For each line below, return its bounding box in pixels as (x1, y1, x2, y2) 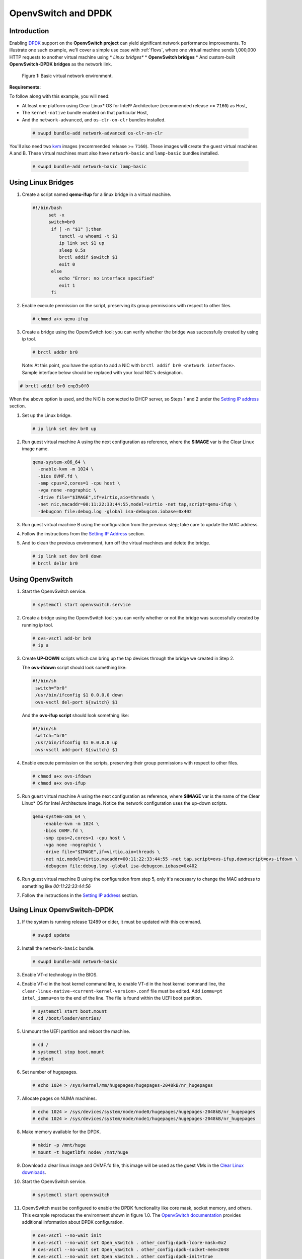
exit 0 (58, 261, 75, 267)
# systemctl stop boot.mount (32, 1049, 105, 1055)
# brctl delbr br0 (32, 561, 78, 566)
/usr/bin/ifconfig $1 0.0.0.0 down (35, 692, 123, 698)
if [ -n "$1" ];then (51, 226, 102, 232)
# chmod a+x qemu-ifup (32, 316, 89, 322)
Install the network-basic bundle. (22, 945, 95, 951)
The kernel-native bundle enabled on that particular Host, (22, 110, 148, 116)
